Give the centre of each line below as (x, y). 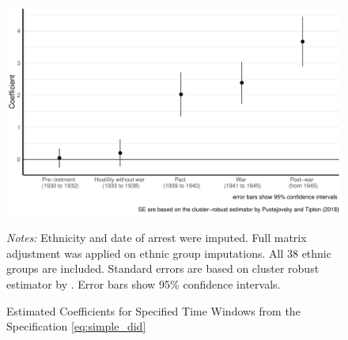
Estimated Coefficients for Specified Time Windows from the (153, 310)
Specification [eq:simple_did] (76, 326)
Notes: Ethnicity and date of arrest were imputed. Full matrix (157, 238)
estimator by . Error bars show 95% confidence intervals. (144, 283)
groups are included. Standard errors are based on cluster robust (163, 268)
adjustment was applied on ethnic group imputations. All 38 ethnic (169, 253)
